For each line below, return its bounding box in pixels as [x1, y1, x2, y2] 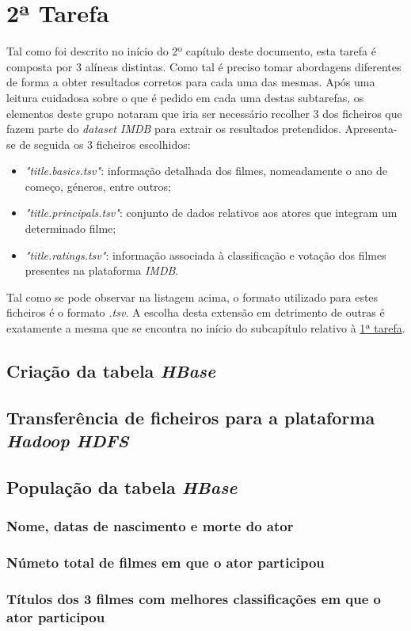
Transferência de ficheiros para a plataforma [6, 405, 375, 429]
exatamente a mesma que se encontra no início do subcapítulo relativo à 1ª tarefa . [6, 320, 405, 336]
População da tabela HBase [6, 474, 238, 499]
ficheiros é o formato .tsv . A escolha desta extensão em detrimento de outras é [6, 304, 385, 321]
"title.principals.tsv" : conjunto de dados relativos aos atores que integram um [25, 204, 398, 221]
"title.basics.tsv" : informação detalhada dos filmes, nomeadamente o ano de [25, 162, 387, 179]
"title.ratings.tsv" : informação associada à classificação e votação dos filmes [25, 246, 386, 263]
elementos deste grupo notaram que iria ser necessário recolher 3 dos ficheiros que [6, 105, 402, 121]
